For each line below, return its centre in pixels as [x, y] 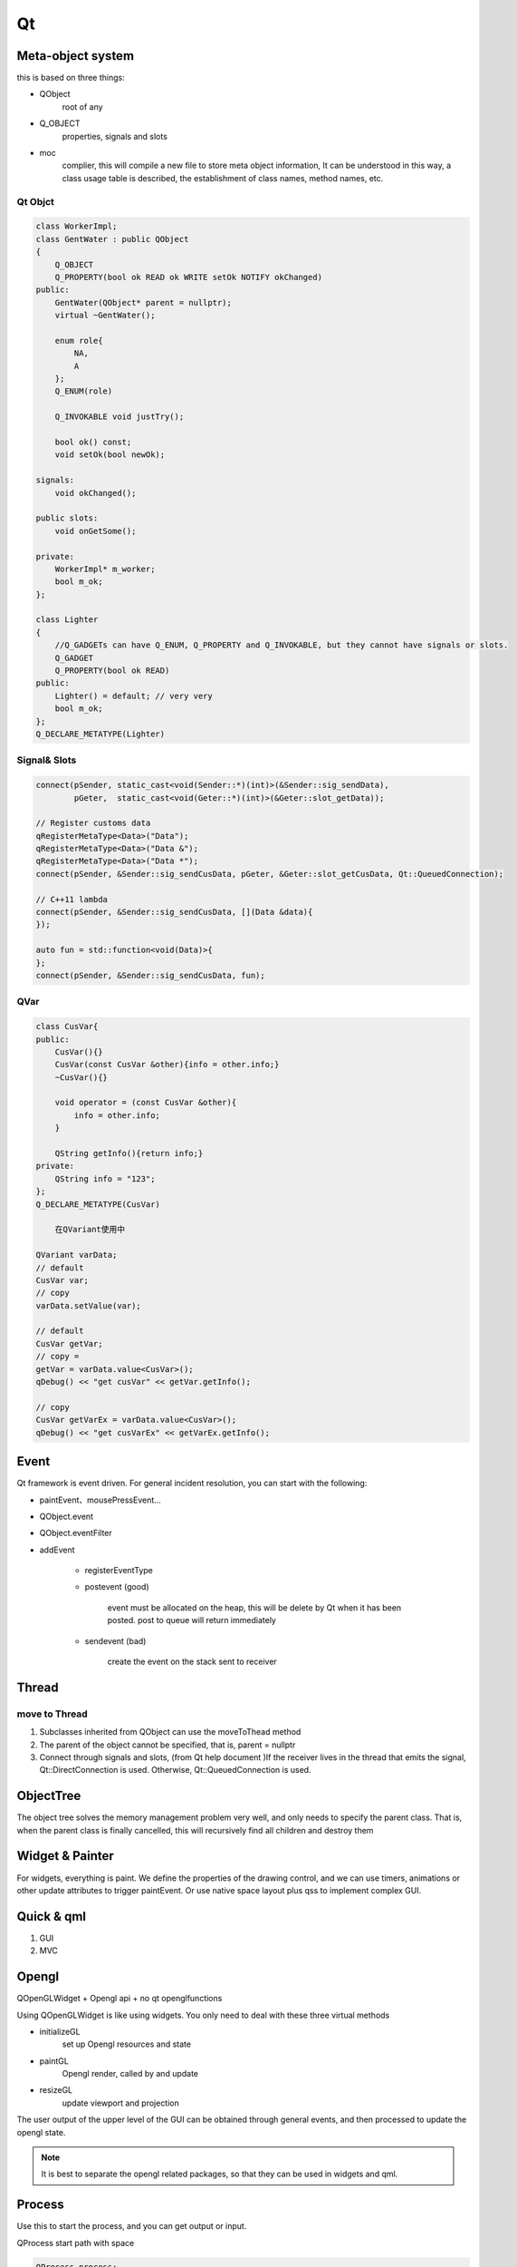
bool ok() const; [93, 442]
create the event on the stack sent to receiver [192, 1662]
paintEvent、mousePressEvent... [101, 1500]
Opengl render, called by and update [130, 2074]
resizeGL [56, 2090]
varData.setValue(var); [89, 1305]
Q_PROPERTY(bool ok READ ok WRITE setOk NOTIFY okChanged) [189, 277]
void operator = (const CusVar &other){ [146, 1103]
